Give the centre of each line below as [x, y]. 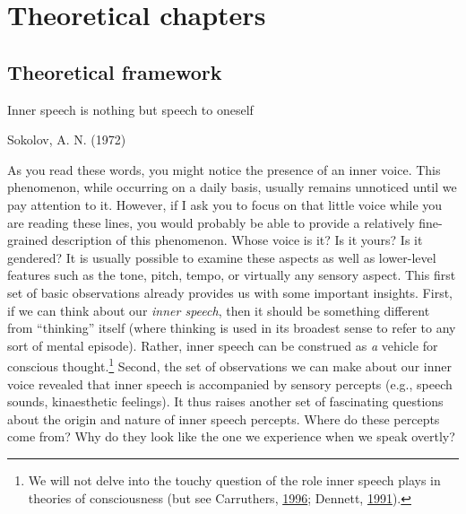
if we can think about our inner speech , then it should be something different [219, 310]
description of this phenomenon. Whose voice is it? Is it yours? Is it [237, 240]
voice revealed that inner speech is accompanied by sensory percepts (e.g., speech [230, 383]
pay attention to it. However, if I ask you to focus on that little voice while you [225, 204]
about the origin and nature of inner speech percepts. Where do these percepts [224, 418]
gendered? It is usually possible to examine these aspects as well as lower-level [222, 257]
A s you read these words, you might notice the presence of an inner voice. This [224, 169]
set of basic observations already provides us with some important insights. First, [230, 292]
